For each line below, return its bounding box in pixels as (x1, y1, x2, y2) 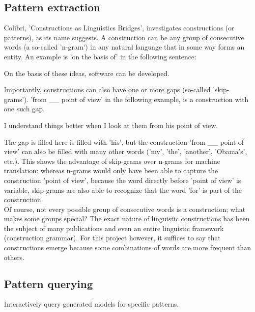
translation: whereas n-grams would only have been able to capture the (4, 165, 218, 176)
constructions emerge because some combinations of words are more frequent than (4, 242, 251, 253)
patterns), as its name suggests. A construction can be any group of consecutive (4, 32, 244, 42)
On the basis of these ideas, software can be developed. (4, 68, 170, 78)
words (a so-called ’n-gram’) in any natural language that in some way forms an (4, 42, 245, 52)
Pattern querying (4, 276, 93, 291)
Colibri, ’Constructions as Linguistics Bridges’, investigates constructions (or (4, 23, 234, 33)
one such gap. (4, 104, 45, 114)
